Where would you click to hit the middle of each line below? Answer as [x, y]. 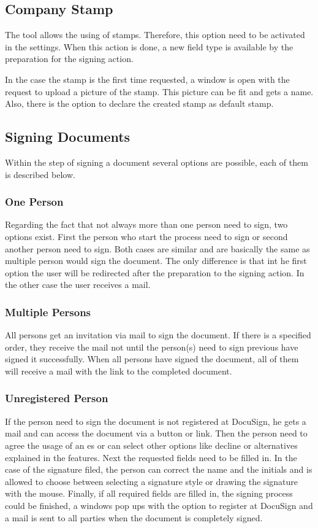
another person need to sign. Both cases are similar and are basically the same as [157, 248]
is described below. [40, 174]
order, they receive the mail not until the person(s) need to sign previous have [152, 347]
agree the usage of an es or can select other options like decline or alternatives [151, 445]
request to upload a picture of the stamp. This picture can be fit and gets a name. [159, 91]
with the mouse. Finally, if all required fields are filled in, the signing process [149, 493]
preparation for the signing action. [69, 59]
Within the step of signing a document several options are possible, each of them [157, 162]
